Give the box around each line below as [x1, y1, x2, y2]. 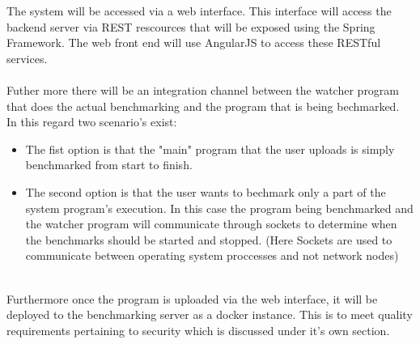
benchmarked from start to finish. [25, 156, 193, 173]
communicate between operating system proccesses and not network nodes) [25, 247, 399, 264]
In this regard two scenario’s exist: [6, 113, 177, 130]
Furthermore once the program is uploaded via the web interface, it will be [6, 290, 378, 307]
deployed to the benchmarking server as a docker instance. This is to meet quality [6, 306, 413, 323]
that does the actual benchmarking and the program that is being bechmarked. [6, 97, 400, 114]
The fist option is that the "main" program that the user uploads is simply [25, 140, 395, 157]
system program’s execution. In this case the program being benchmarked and [25, 199, 414, 216]
